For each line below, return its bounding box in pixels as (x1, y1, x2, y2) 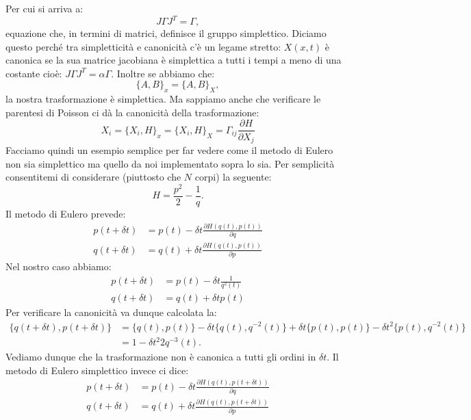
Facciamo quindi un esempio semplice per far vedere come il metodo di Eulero (5, 142, 333, 157)
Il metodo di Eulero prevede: (5, 206, 126, 220)
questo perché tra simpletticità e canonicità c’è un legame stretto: (5, 39, 281, 53)
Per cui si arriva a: (5, 1, 84, 15)
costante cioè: (5, 66, 62, 80)
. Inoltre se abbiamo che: (111, 66, 215, 80)
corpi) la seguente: (194, 170, 272, 184)
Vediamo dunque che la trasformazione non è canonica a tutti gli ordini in (5, 350, 316, 364)
